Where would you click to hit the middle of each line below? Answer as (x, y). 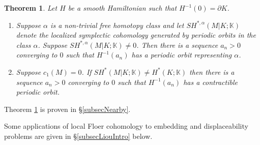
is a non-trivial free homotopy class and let (117, 25)
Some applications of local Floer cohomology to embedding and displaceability (126, 126)
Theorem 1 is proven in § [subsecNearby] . (67, 109)
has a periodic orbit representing (182, 55)
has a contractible (210, 82)
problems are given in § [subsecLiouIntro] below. (78, 136)
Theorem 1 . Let (31, 8)
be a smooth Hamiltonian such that (122, 8)
